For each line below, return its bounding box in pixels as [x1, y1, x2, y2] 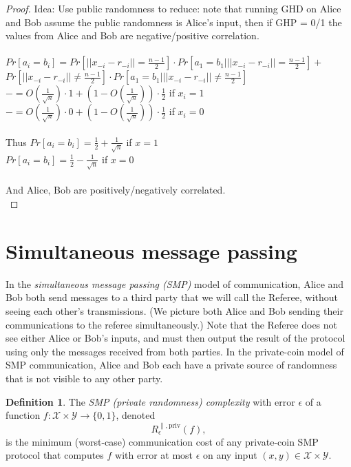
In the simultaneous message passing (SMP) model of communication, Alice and [6, 276, 344, 291]
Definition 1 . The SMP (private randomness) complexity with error [6, 394, 295, 408]
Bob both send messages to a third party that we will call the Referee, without [6, 290, 338, 304]
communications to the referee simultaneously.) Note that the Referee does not [6, 317, 338, 331]
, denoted [116, 408, 156, 422]
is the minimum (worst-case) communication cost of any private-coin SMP [6, 434, 319, 448]
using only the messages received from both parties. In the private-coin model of [6, 344, 344, 358]
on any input [203, 448, 257, 462]
